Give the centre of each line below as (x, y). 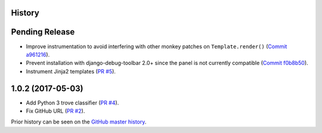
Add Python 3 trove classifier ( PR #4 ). (72, 103)
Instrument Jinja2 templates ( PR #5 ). (71, 71)
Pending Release (43, 32)
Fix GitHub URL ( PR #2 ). (55, 111)
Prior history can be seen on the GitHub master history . (79, 122)
